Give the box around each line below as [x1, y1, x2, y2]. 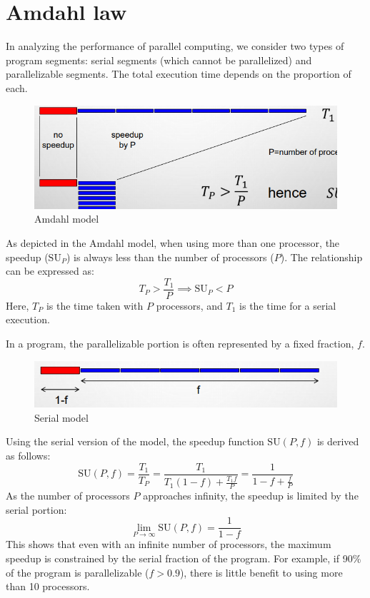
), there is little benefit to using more [179, 564, 343, 579]
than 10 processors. [6, 579, 90, 594]
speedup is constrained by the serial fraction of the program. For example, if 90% [6, 550, 361, 565]
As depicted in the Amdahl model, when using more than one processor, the [6, 235, 340, 250]
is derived [316, 434, 359, 449]
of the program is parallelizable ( [6, 564, 149, 579]
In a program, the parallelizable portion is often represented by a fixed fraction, [6, 336, 354, 350]
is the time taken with [46, 298, 144, 313]
